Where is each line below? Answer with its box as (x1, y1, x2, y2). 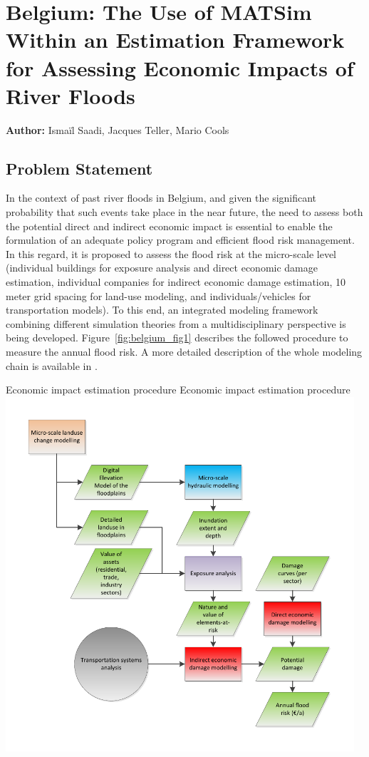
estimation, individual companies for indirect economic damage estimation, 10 (6, 274, 346, 289)
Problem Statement (6, 157, 153, 179)
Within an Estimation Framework (6, 25, 345, 54)
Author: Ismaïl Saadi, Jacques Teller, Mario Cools (6, 122, 229, 137)
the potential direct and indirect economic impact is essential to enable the (6, 218, 333, 233)
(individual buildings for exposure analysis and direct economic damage (6, 260, 318, 275)
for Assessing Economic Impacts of (6, 53, 354, 82)
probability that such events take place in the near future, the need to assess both (6, 205, 363, 220)
